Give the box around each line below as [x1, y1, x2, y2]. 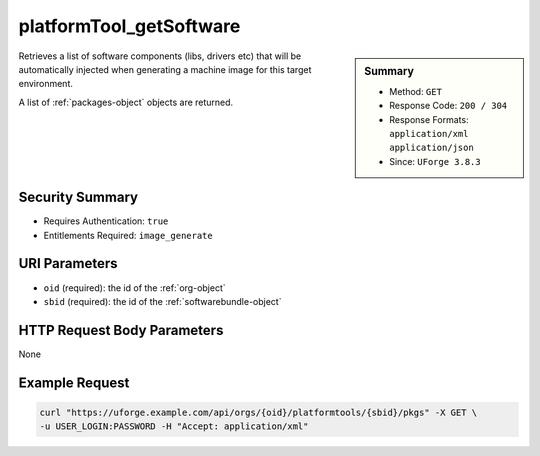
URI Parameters [18, 255, 119, 272]
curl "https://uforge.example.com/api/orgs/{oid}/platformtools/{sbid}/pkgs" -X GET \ [39, 406, 478, 418]
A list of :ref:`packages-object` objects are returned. [18, 96, 234, 108]
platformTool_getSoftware [18, 15, 241, 37]
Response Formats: [389, 113, 469, 125]
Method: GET [389, 85, 442, 97]
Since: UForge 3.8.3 [389, 155, 481, 167]
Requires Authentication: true [43, 215, 169, 227]
